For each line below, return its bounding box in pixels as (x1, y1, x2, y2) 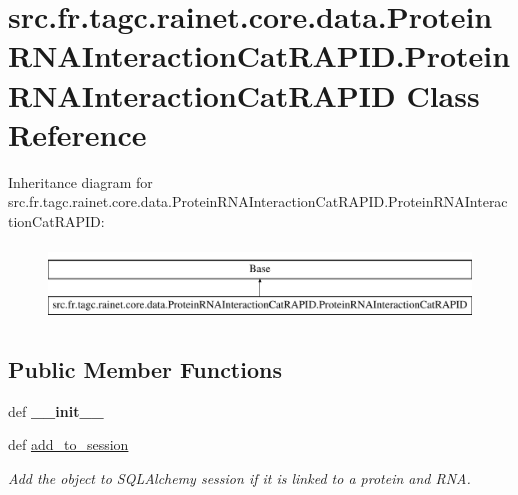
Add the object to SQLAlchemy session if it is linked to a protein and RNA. (8, 468, 471, 489)
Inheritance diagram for (8, 171, 153, 192)
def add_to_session (8, 434, 129, 455)
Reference (8, 113, 147, 154)
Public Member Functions (8, 354, 282, 385)
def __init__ (8, 400, 104, 421)
